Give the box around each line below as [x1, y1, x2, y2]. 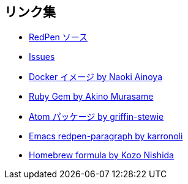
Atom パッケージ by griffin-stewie [29, 111, 164, 122]
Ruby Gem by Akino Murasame [29, 91, 154, 102]
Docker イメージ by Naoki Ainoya [29, 72, 162, 83]
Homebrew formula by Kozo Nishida [29, 150, 174, 161]
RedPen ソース [29, 32, 88, 43]
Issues [29, 51, 55, 62]
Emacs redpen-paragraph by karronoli [29, 131, 183, 142]
